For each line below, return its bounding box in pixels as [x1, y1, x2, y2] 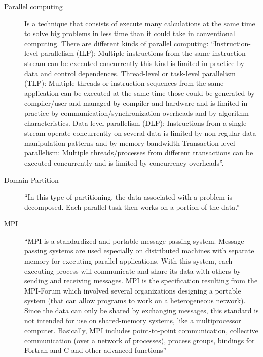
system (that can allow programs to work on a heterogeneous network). [24, 295, 246, 306]
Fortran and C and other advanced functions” [24, 345, 167, 355]
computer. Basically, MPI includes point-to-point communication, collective [24, 325, 258, 336]
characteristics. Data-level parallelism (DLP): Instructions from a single [24, 117, 247, 128]
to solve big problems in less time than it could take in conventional [24, 28, 235, 39]
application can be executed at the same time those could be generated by [24, 87, 255, 98]
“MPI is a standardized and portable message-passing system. [24, 235, 216, 246]
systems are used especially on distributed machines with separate [49, 245, 254, 256]
